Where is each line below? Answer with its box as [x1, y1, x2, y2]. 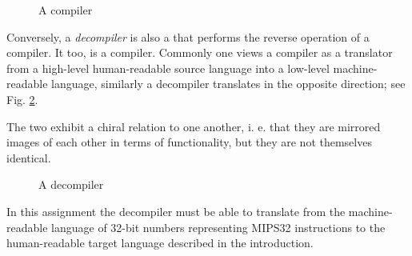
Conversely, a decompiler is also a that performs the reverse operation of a [6, 28, 370, 45]
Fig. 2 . [6, 90, 38, 107]
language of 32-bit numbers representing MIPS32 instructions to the [51, 218, 386, 235]
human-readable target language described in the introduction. [6, 234, 314, 251]
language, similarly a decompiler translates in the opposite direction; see [51, 75, 406, 92]
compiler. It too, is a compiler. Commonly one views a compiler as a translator [6, 44, 393, 61]
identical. [6, 149, 51, 166]
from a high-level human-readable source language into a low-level [6, 59, 330, 76]
